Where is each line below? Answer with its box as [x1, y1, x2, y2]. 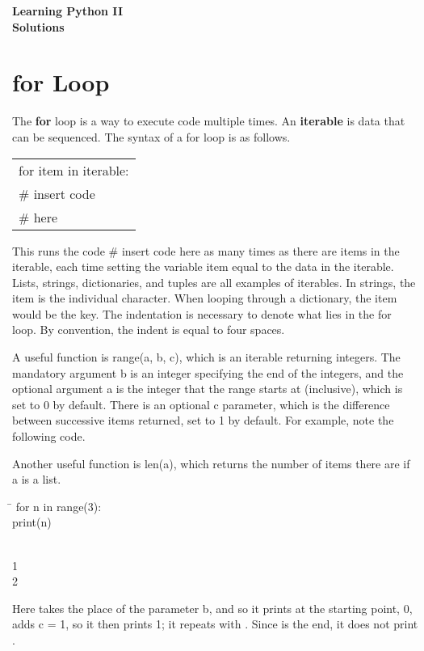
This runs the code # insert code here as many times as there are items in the [12, 242, 400, 259]
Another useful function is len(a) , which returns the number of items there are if [12, 454, 410, 471]
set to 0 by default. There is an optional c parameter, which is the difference [12, 395, 390, 412]
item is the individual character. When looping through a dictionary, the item [12, 290, 397, 306]
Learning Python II [12, 2, 124, 19]
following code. [12, 428, 86, 445]
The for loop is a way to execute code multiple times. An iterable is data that [12, 112, 405, 129]
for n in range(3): [15, 497, 102, 514]
